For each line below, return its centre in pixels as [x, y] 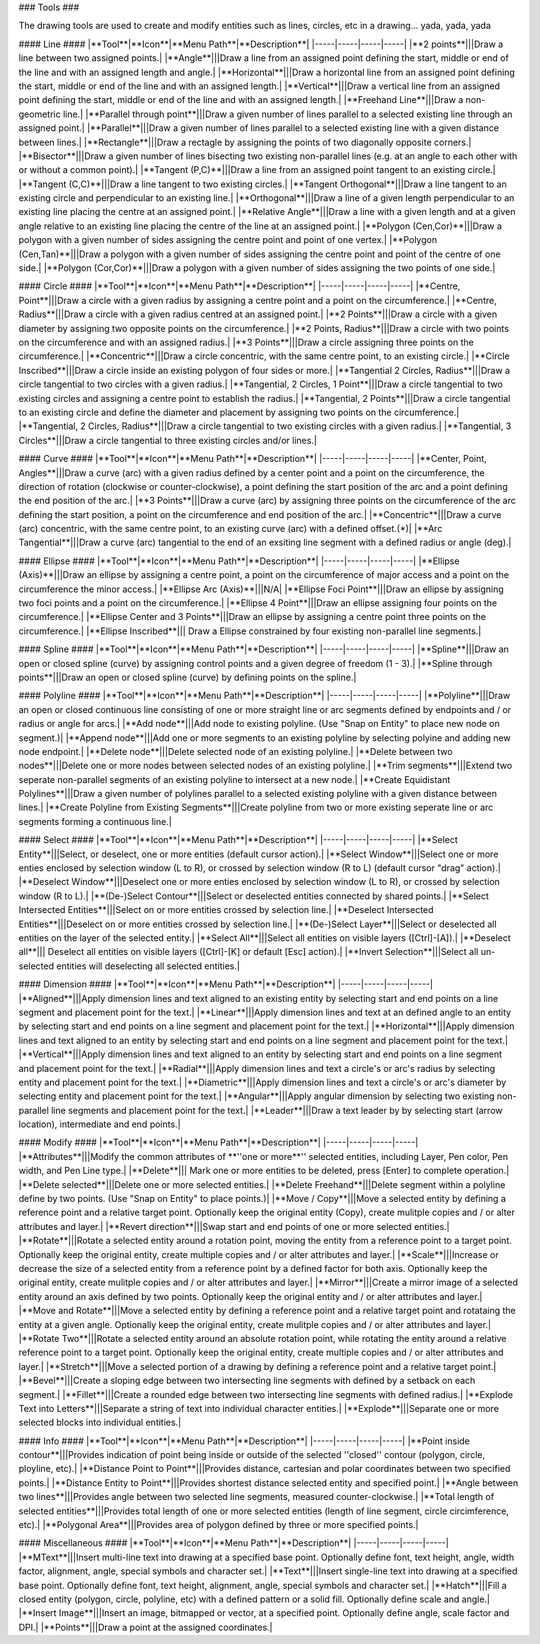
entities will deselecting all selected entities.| [148, 966]
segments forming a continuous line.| [95, 821]
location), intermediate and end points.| [99, 1124]
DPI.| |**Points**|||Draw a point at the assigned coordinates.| [145, 1627]
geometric [39, 114]
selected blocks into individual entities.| [100, 1422]
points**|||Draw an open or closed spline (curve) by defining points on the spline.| [187, 677]
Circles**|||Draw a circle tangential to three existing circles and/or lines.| [167, 440]
